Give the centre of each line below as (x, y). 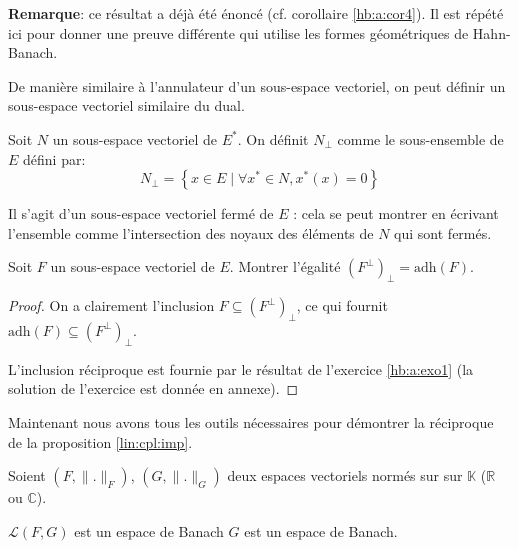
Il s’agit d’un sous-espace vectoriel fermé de (141, 213)
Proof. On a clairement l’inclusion (111, 305)
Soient (27, 475)
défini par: (54, 158)
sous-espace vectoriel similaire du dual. (126, 105)
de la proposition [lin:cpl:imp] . (100, 441)
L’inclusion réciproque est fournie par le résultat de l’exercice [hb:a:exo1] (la (241, 368)
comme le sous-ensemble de (420, 138)
